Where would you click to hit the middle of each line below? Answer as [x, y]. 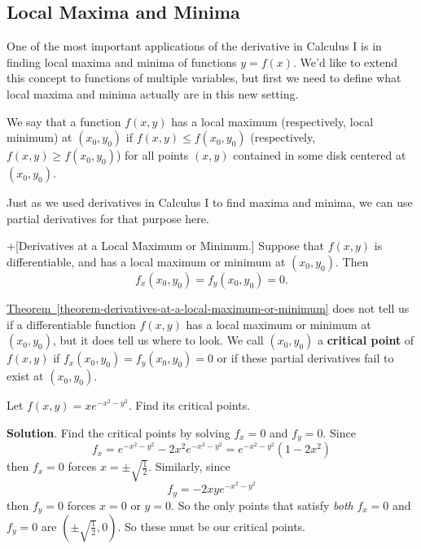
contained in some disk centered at [320, 155]
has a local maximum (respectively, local [272, 121]
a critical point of [366, 340]
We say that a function [64, 121]
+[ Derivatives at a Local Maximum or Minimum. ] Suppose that [165, 246]
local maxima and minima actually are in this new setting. [153, 93]
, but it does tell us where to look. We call [158, 340]
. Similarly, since [189, 466]
